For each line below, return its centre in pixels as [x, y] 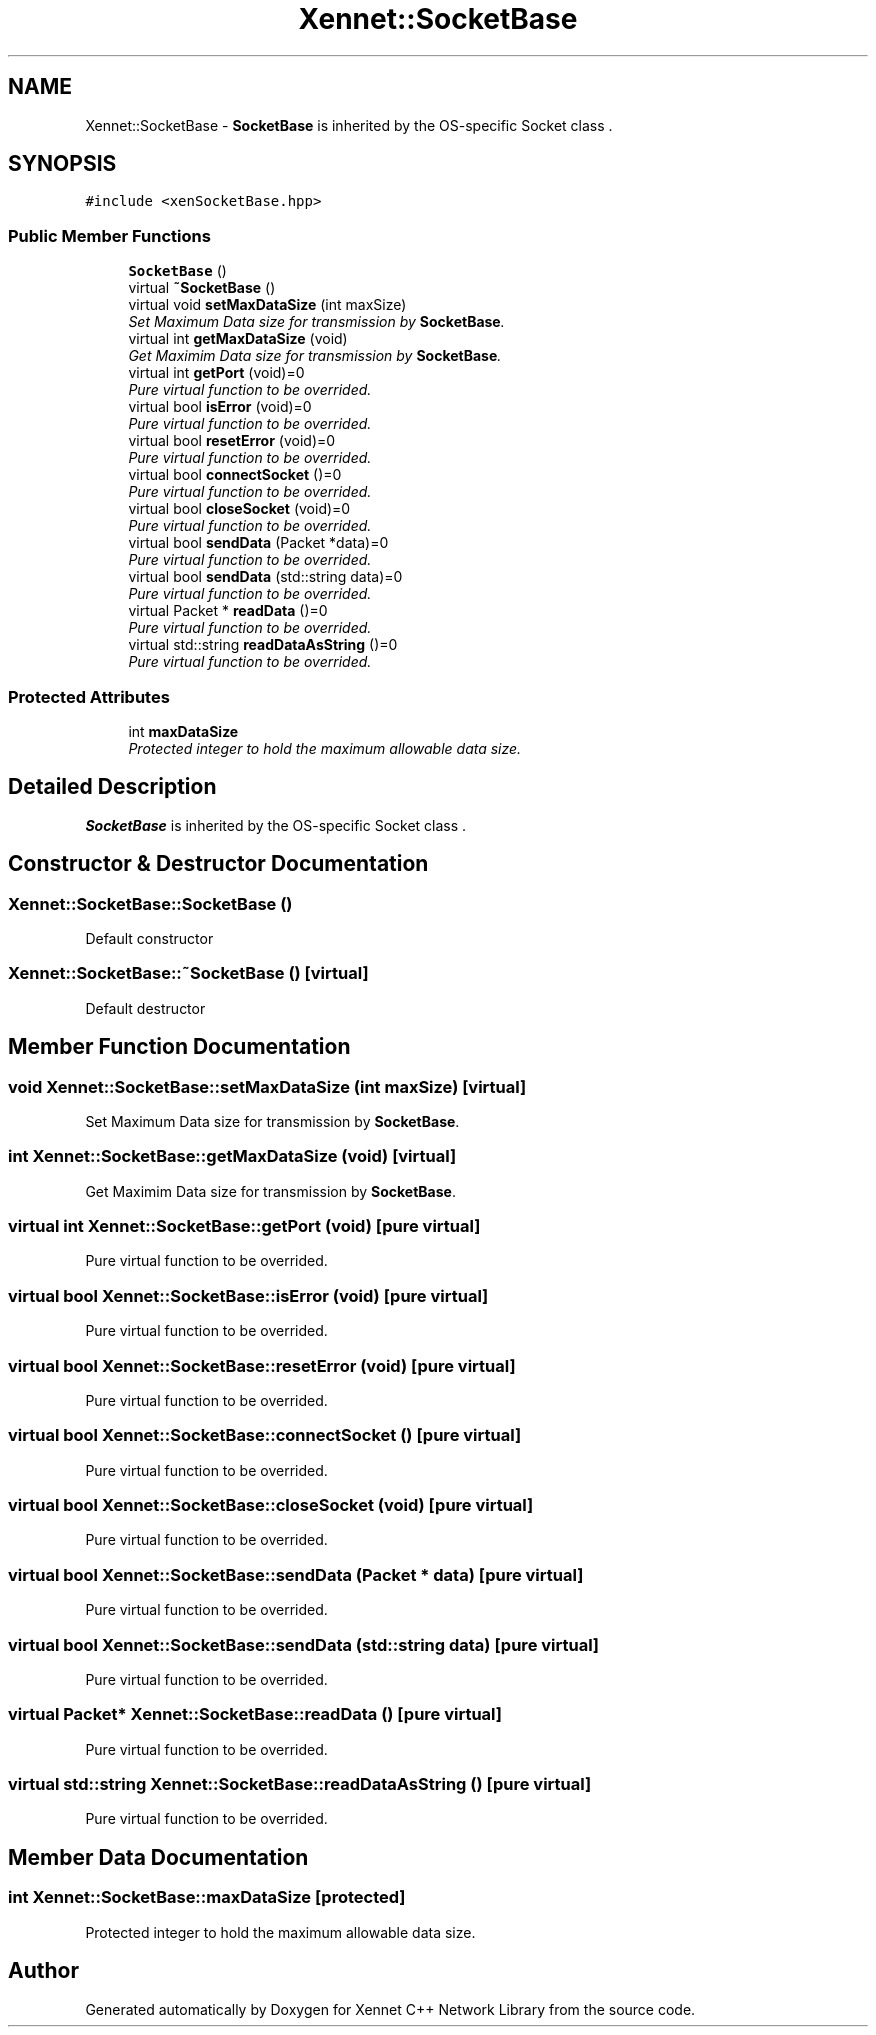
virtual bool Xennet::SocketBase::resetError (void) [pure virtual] [262, 1365]
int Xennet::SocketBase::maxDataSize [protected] [207, 1897]
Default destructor [145, 1008]
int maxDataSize [183, 731]
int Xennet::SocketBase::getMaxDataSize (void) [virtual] [232, 1156]
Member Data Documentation [158, 1857]
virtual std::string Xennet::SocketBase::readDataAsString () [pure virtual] [300, 1784]
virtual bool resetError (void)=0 [232, 441]
